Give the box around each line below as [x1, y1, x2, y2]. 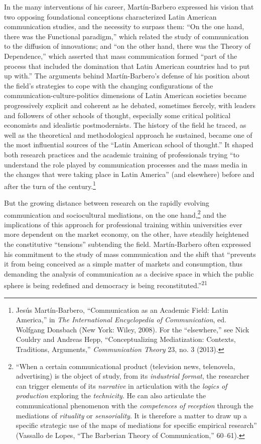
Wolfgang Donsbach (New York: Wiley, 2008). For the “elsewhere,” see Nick [16, 324, 249, 334]
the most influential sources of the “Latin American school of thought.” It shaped [4, 139, 253, 150]
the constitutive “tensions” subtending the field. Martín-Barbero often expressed [4, 238, 251, 249]
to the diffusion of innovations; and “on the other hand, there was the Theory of [4, 41, 251, 51]
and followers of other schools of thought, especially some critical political [4, 110, 231, 120]
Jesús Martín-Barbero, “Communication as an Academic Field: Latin [16, 304, 228, 315]
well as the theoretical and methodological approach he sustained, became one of [4, 129, 252, 140]
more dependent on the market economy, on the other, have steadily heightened [4, 229, 249, 239]
